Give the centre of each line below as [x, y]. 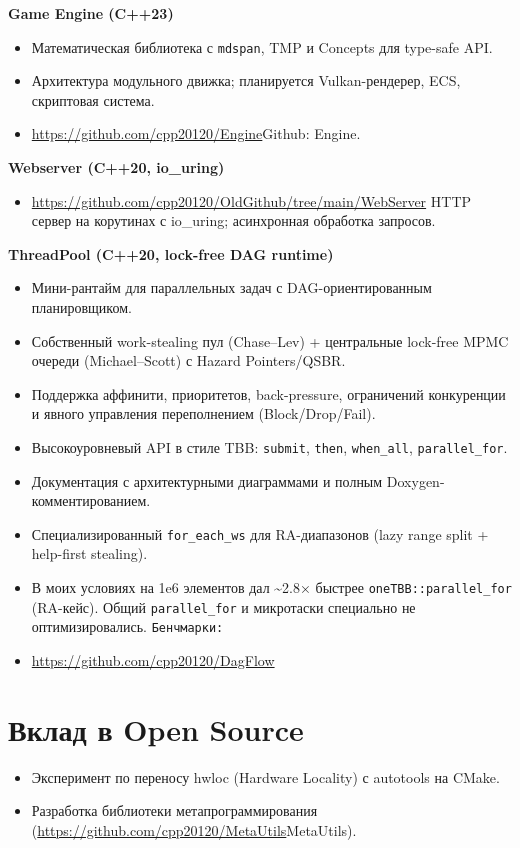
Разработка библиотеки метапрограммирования [174, 810]
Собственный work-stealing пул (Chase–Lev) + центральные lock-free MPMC [270, 340]
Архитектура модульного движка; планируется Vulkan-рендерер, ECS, [246, 80]
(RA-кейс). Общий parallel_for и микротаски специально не [223, 606]
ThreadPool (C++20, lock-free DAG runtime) [171, 253]
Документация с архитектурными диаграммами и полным [207, 480]
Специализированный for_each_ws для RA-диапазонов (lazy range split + [260, 533]
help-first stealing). [89, 553]
